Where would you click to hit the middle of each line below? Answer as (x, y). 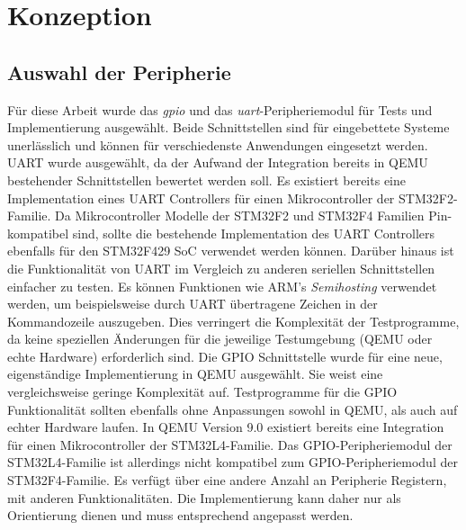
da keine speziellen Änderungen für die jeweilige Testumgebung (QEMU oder (220, 339)
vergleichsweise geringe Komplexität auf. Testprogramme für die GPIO (202, 392)
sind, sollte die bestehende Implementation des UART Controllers (254, 233)
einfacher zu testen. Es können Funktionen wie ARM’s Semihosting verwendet (222, 286)
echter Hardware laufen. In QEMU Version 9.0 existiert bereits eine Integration (226, 427)
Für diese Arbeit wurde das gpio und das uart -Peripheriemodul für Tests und (220, 109)
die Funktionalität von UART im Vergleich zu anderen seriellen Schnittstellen (221, 268)
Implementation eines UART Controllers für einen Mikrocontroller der (201, 198)
